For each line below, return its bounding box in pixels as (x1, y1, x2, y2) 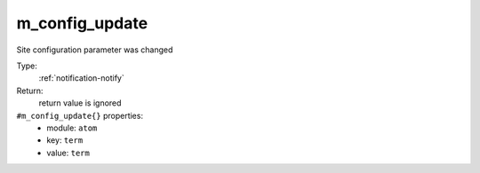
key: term (46, 135, 84, 145)
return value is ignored (38, 98, 122, 108)
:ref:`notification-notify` (38, 73, 124, 83)
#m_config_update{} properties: (16, 110, 144, 121)
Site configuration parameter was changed (16, 44, 173, 55)
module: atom (46, 122, 98, 133)
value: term (46, 147, 91, 158)
